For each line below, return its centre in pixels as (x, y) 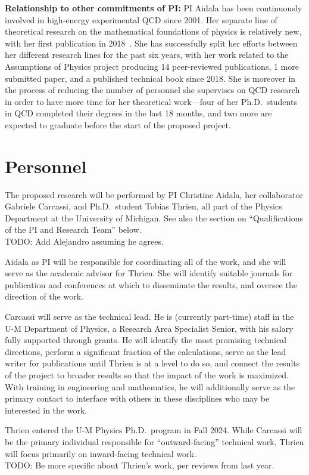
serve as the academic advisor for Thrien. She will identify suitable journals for (149, 273)
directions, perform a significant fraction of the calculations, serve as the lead (146, 351)
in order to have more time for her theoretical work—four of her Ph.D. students (151, 101)
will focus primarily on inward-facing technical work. (101, 453)
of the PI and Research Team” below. (73, 229)
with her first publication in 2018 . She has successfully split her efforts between (151, 43)
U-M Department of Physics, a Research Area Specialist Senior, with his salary (149, 328)
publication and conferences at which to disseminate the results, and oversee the (151, 284)
